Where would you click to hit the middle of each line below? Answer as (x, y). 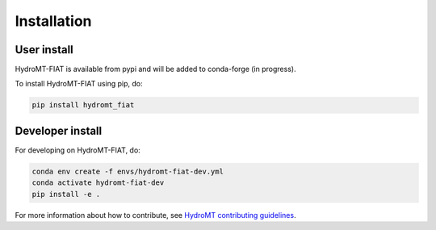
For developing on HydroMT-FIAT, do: (78, 150)
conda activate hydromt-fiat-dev (98, 183)
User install (44, 50)
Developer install (59, 130)
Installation (53, 21)
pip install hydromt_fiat (83, 105)
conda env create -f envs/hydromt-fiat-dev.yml (128, 171)
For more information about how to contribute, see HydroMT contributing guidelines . (155, 215)
